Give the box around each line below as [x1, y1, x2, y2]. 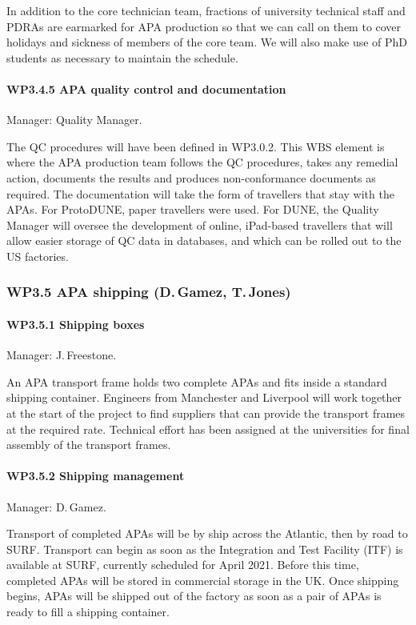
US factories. [6, 247, 69, 264]
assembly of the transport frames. [6, 436, 171, 453]
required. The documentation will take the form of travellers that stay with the [6, 185, 394, 202]
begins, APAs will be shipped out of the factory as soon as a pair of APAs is [6, 587, 382, 604]
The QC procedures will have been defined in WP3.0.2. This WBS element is [6, 138, 385, 154]
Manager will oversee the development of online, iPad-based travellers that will [6, 216, 393, 233]
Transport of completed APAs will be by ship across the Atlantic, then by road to [6, 525, 408, 542]
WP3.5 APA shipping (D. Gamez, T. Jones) [6, 282, 291, 302]
